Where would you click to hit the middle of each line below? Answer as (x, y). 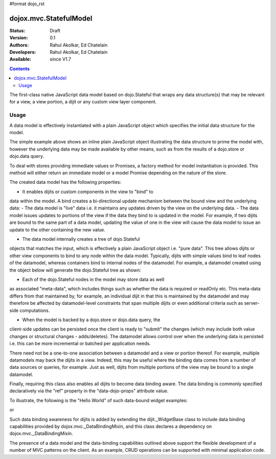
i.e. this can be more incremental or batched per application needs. (80, 344)
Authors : (19, 45)
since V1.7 (61, 59)
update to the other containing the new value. (57, 229)
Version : (19, 38)
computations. (35, 310)
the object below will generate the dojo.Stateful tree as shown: (75, 270)
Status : (17, 30)
